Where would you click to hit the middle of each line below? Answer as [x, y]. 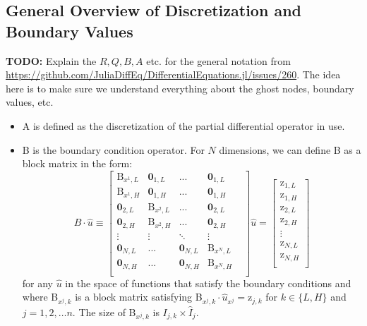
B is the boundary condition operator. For [113, 149]
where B [40, 297]
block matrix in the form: [77, 163]
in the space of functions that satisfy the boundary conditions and [208, 283]
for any [38, 283]
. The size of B [104, 312]
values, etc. [30, 102]
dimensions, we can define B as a [290, 149]
